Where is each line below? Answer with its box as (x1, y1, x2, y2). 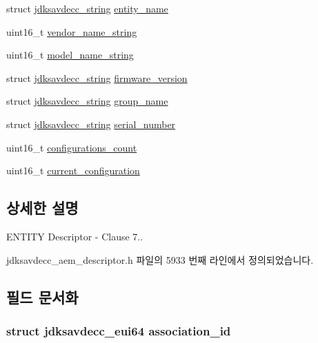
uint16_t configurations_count (6, 140, 137, 154)
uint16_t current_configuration (6, 163, 140, 178)
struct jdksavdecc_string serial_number (6, 116, 176, 131)
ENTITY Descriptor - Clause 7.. (6, 229, 143, 243)
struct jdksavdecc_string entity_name (6, 1, 168, 15)
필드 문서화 (6, 286, 79, 307)
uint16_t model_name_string (6, 48, 134, 62)
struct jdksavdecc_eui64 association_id (6, 322, 231, 339)
